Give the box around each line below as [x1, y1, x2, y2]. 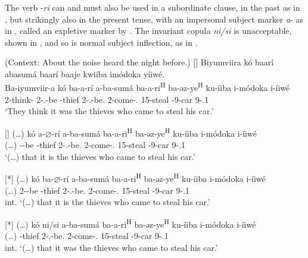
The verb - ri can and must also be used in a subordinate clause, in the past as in [5, 1, 300, 13]
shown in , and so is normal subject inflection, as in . [5, 36, 198, 48]
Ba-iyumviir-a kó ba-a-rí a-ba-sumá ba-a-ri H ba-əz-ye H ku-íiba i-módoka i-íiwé [5, 80, 290, 94]
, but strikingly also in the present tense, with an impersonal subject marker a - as [5, 12, 303, 25]
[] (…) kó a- [5, 127, 45, 139]
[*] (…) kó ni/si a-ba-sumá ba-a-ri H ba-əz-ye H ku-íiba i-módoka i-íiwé [5, 216, 256, 230]
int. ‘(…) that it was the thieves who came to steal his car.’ [5, 241, 218, 253]
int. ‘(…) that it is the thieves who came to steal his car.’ [5, 196, 210, 208]
